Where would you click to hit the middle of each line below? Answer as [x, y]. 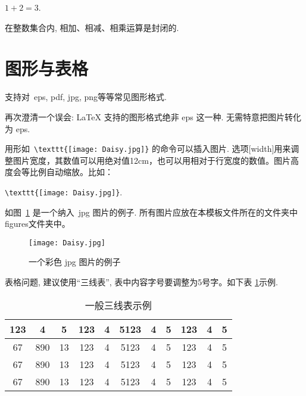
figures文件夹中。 [38, 224]
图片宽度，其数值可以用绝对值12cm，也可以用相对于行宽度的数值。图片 [152, 160]
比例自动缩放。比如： [71, 172]
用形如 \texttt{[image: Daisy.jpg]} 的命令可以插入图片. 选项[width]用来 [148, 149]
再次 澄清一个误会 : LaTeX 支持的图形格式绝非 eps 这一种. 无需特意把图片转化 [153, 116]
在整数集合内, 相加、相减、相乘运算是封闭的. [92, 27]
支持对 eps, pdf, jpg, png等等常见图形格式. [86, 97]
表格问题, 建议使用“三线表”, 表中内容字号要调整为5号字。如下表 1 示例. [141, 282]
